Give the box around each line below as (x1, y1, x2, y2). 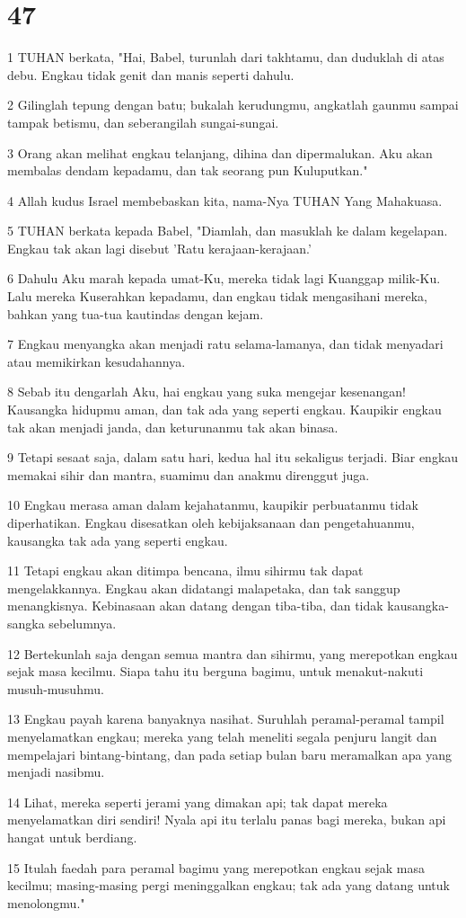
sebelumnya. (48, 613, 117, 632)
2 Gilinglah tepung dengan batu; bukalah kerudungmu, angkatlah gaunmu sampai (7, 95, 459, 114)
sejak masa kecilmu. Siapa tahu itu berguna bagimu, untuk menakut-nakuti (7, 662, 424, 681)
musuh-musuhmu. (7, 679, 104, 698)
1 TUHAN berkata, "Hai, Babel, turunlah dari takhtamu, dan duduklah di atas (7, 48, 444, 67)
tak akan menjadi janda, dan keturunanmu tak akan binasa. (7, 417, 339, 436)
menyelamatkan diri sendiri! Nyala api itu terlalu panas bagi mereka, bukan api (7, 810, 446, 829)
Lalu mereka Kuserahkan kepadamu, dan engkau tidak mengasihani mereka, (7, 287, 427, 306)
